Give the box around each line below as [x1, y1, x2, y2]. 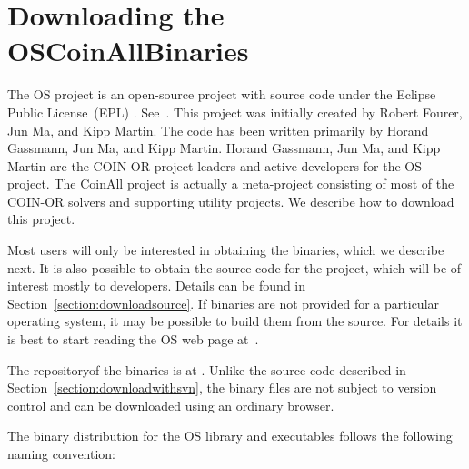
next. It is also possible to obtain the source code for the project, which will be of [7, 258, 462, 277]
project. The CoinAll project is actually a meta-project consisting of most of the [7, 174, 454, 193]
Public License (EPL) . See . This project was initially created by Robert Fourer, [7, 102, 463, 121]
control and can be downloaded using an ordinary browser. [7, 395, 334, 414]
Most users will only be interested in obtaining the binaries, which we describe [7, 240, 444, 260]
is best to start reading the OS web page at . [7, 330, 259, 349]
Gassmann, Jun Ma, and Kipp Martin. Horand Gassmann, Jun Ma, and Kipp [7, 138, 441, 158]
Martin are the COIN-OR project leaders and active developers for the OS [7, 156, 422, 175]
